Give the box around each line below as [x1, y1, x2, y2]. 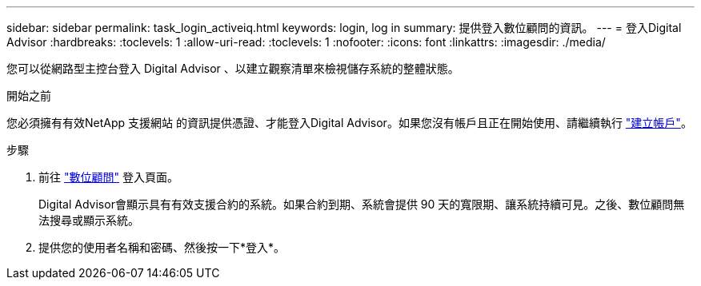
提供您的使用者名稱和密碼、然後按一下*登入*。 [38, 240, 286, 254]
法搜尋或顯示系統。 [38, 213, 139, 227]
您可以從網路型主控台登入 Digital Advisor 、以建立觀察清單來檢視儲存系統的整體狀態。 [6, 62, 459, 75]
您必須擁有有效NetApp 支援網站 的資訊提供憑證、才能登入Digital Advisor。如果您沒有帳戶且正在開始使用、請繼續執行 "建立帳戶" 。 [6, 116, 692, 129]
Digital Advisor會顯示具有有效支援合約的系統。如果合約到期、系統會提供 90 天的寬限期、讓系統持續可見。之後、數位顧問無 [38, 197, 685, 211]
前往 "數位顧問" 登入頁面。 [38, 170, 178, 184]
